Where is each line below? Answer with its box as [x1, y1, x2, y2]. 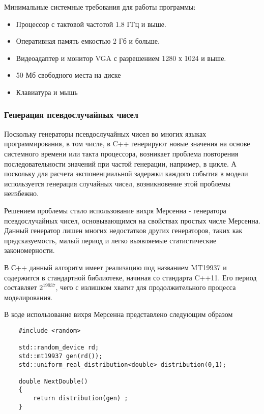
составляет [4, 282, 37, 293]
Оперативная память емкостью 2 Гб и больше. [16, 36, 160, 46]
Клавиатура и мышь [16, 86, 78, 97]
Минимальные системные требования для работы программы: [4, 2, 196, 12]
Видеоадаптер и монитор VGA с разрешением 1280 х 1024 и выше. [16, 52, 226, 63]
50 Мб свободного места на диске [16, 70, 121, 80]
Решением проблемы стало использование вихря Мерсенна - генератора [4, 205, 226, 215]
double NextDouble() [18, 377, 88, 385]
